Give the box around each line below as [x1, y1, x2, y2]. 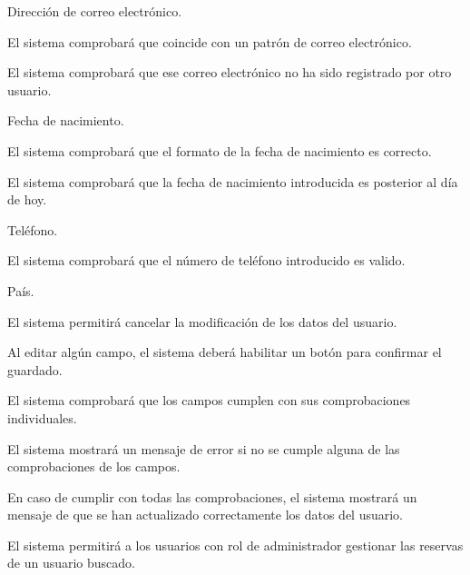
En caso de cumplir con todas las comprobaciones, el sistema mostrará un [7, 487, 417, 506]
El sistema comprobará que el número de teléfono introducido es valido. [7, 251, 406, 270]
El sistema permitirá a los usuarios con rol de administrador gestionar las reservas [7, 535, 464, 554]
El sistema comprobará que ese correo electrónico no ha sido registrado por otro [7, 63, 452, 82]
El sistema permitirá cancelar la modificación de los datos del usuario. [7, 312, 397, 331]
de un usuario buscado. [7, 553, 135, 572]
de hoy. [7, 190, 47, 209]
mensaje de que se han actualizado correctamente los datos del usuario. [7, 505, 404, 524]
